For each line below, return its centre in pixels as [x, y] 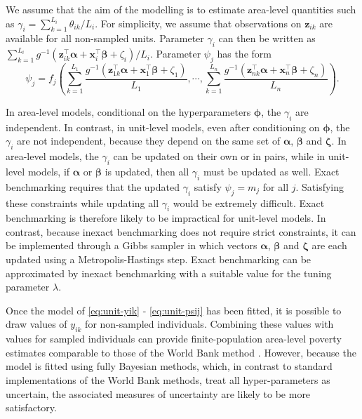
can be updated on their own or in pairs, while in [219, 156]
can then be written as [267, 38]
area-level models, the [52, 156]
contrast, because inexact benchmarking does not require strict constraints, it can [181, 231]
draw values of [36, 324]
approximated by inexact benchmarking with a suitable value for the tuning [169, 273]
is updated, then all [147, 171]
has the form [244, 54]
